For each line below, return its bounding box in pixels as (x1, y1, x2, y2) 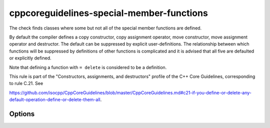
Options (9, 109, 35, 118)
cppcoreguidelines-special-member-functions (9, 7, 208, 18)
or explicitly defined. (9, 55, 52, 61)
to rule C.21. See (9, 80, 43, 86)
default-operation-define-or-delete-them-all (9, 96, 100, 102)
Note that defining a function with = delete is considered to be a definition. (9, 64, 167, 70)
